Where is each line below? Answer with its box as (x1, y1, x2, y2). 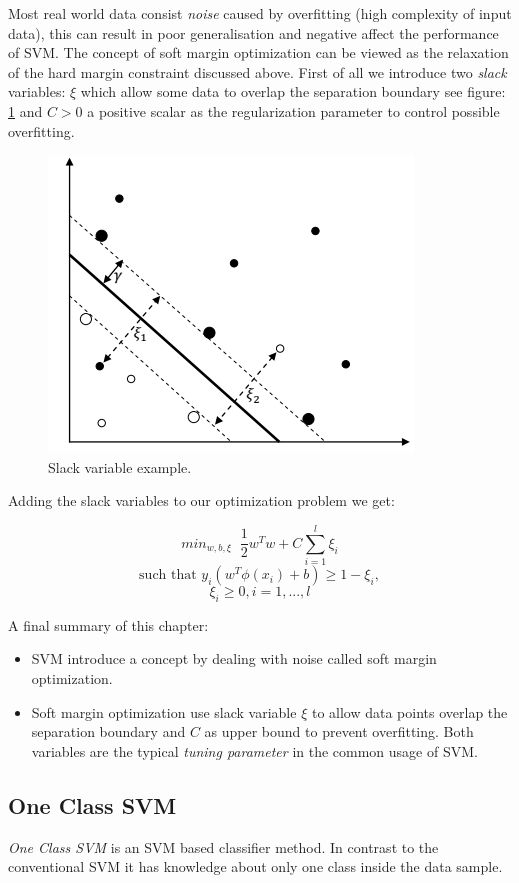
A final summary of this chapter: (8, 614, 209, 635)
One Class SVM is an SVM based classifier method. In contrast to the (8, 836, 439, 857)
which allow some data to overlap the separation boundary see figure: (80, 81, 506, 102)
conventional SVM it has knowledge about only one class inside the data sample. (8, 856, 503, 877)
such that (139, 568, 197, 583)
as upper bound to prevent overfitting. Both (204, 721, 474, 742)
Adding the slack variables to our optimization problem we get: (8, 490, 395, 511)
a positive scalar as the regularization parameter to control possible (87, 100, 500, 121)
